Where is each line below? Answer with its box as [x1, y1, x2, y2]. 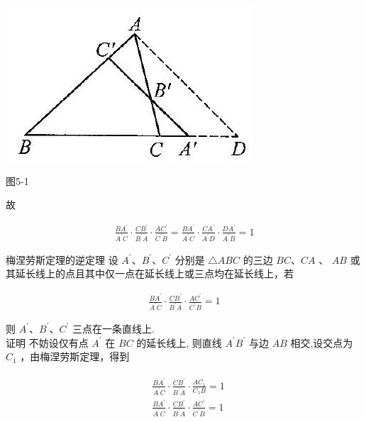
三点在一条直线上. [72, 321, 155, 335]
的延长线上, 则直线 [136, 335, 222, 350]
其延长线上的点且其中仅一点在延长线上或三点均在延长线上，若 [6, 266, 294, 281]
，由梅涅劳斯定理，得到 [20, 349, 130, 364]
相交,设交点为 [290, 335, 353, 350]
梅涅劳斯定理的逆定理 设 [6, 252, 118, 267]
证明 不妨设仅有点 [6, 335, 89, 350]
